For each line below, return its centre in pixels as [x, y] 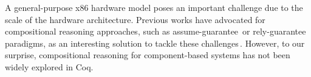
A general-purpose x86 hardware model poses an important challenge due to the [154, 7]
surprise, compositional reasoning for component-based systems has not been [148, 55]
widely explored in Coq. [49, 66]
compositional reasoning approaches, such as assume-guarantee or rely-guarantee [155, 31]
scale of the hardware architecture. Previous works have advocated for [135, 19]
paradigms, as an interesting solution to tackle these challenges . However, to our [155, 43]
